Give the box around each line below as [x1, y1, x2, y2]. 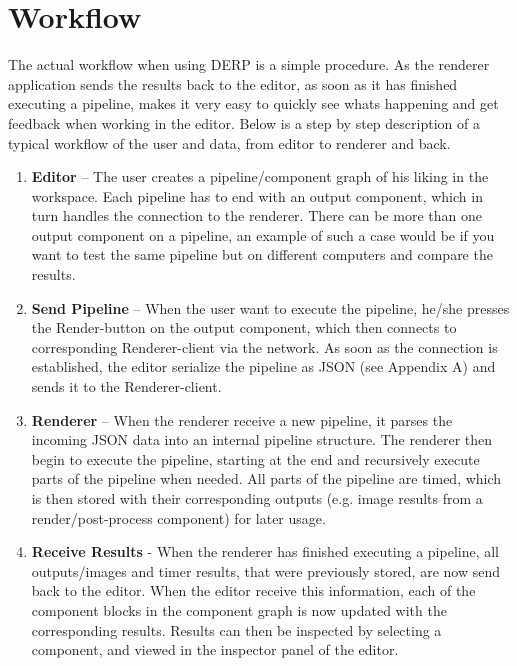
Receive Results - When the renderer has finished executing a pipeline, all [31, 541, 500, 562]
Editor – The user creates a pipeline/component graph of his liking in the [31, 166, 489, 187]
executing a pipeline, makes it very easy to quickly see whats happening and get [8, 93, 499, 114]
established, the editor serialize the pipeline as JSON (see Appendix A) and [31, 356, 496, 377]
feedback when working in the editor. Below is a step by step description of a [8, 112, 480, 133]
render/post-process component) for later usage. [31, 507, 326, 528]
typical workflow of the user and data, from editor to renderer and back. [8, 132, 451, 153]
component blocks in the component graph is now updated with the [31, 599, 447, 620]
